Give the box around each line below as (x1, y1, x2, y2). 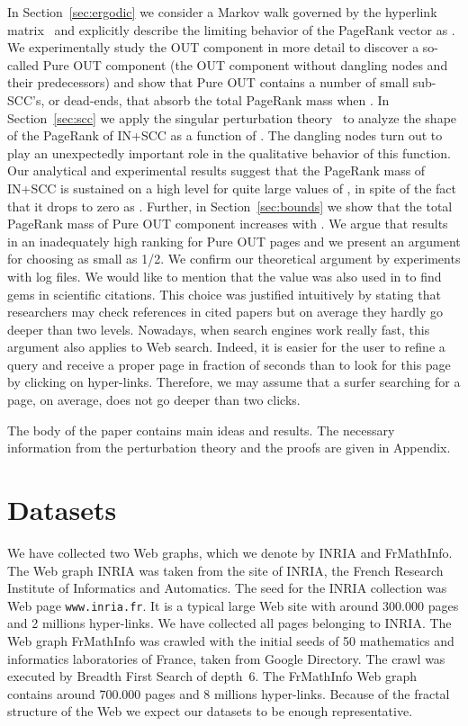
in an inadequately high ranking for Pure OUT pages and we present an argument (7, 231, 461, 250)
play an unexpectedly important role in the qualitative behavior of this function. (7, 143, 451, 162)
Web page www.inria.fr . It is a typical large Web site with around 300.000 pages (7, 596, 459, 614)
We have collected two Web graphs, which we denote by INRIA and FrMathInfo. (7, 542, 453, 561)
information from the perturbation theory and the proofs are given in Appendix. (7, 438, 451, 457)
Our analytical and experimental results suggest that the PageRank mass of (7, 161, 426, 180)
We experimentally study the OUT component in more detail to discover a (7, 38, 419, 57)
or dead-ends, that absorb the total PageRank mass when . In (48, 90, 390, 109)
